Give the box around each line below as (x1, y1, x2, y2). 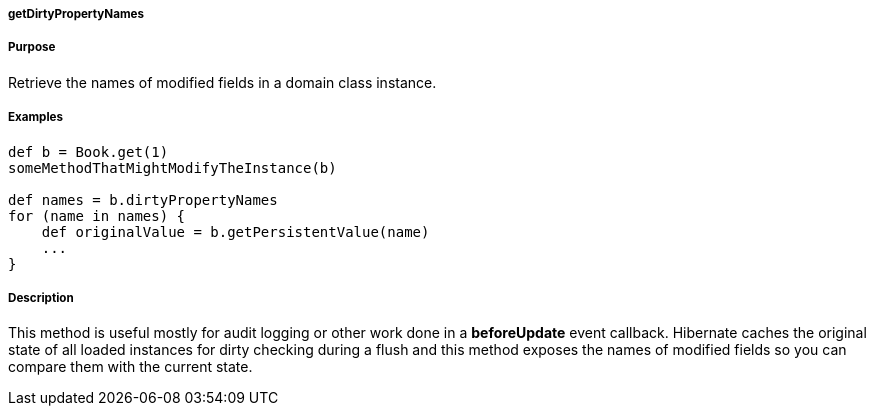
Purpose (8, 40, 56, 55)
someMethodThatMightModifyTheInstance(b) (8, 159, 337, 176)
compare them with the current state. (8, 358, 253, 376)
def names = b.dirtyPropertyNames (8, 191, 278, 208)
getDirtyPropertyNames (8, 7, 144, 21)
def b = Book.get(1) (8, 143, 169, 160)
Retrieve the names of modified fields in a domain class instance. (8, 73, 437, 91)
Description (8, 290, 74, 305)
